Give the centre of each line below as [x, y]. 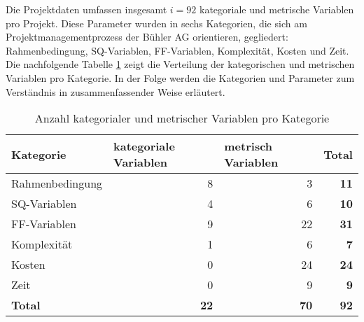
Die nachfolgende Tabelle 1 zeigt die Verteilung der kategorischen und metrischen [180, 64]
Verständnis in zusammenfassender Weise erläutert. [115, 91]
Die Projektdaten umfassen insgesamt [86, 9]
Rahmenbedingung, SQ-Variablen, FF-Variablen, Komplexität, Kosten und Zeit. [177, 50]
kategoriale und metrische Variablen [277, 9]
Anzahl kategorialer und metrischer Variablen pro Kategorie [182, 118]
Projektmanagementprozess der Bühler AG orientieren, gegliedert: [147, 37]
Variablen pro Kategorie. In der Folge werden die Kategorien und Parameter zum [180, 77]
